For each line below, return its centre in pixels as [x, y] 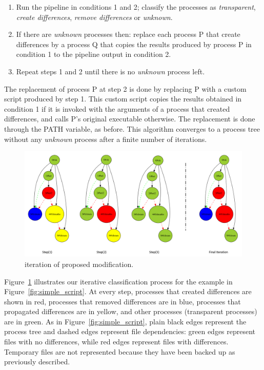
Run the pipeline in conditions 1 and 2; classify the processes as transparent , [136, 7]
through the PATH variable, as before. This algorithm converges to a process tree [132, 128]
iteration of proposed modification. [79, 264]
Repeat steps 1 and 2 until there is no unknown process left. [110, 71]
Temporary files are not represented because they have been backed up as [120, 351]
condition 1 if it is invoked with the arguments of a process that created [117, 108]
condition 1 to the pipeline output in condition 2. [94, 54]
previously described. [37, 362]
